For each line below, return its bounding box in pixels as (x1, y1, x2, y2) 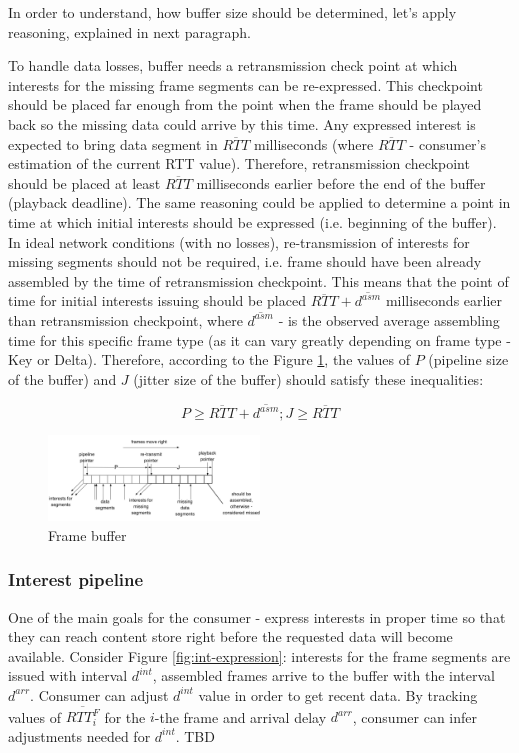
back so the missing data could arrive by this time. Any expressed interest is (8, 113, 476, 134)
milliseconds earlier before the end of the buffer (196, 172, 486, 193)
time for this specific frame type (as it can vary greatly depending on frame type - (8, 329, 511, 350)
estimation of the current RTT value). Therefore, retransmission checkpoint (8, 153, 470, 174)
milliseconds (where (254, 133, 374, 154)
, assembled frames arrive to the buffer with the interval (152, 665, 495, 686)
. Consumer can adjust (30, 684, 169, 705)
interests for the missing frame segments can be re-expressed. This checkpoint (8, 74, 483, 95)
